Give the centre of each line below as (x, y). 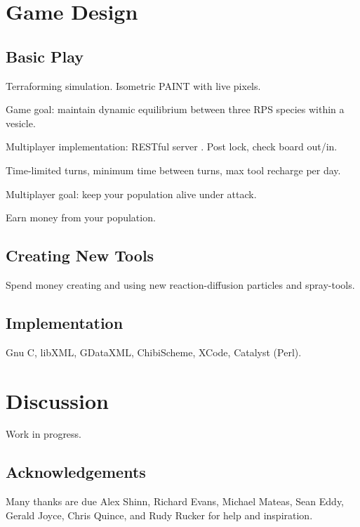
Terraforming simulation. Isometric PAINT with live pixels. (133, 85)
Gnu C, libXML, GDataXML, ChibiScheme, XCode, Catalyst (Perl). (154, 352)
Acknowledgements (76, 472)
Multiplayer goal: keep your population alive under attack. (131, 194)
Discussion (57, 400)
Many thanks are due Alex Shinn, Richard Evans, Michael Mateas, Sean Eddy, (175, 501)
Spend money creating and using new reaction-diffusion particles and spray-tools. (180, 284)
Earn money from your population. (81, 217)
